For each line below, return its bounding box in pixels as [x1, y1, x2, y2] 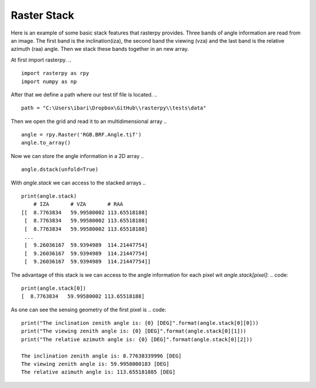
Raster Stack [11, 9, 74, 22]
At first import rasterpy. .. [11, 56, 71, 63]
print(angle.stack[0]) [21, 284, 87, 291]
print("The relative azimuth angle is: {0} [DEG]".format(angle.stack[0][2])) [21, 336, 253, 342]
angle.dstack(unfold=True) [21, 166, 99, 173]
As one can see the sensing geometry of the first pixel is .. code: [11, 306, 167, 313]
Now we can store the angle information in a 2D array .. [11, 152, 145, 159]
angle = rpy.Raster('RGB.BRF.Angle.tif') [21, 132, 142, 138]
